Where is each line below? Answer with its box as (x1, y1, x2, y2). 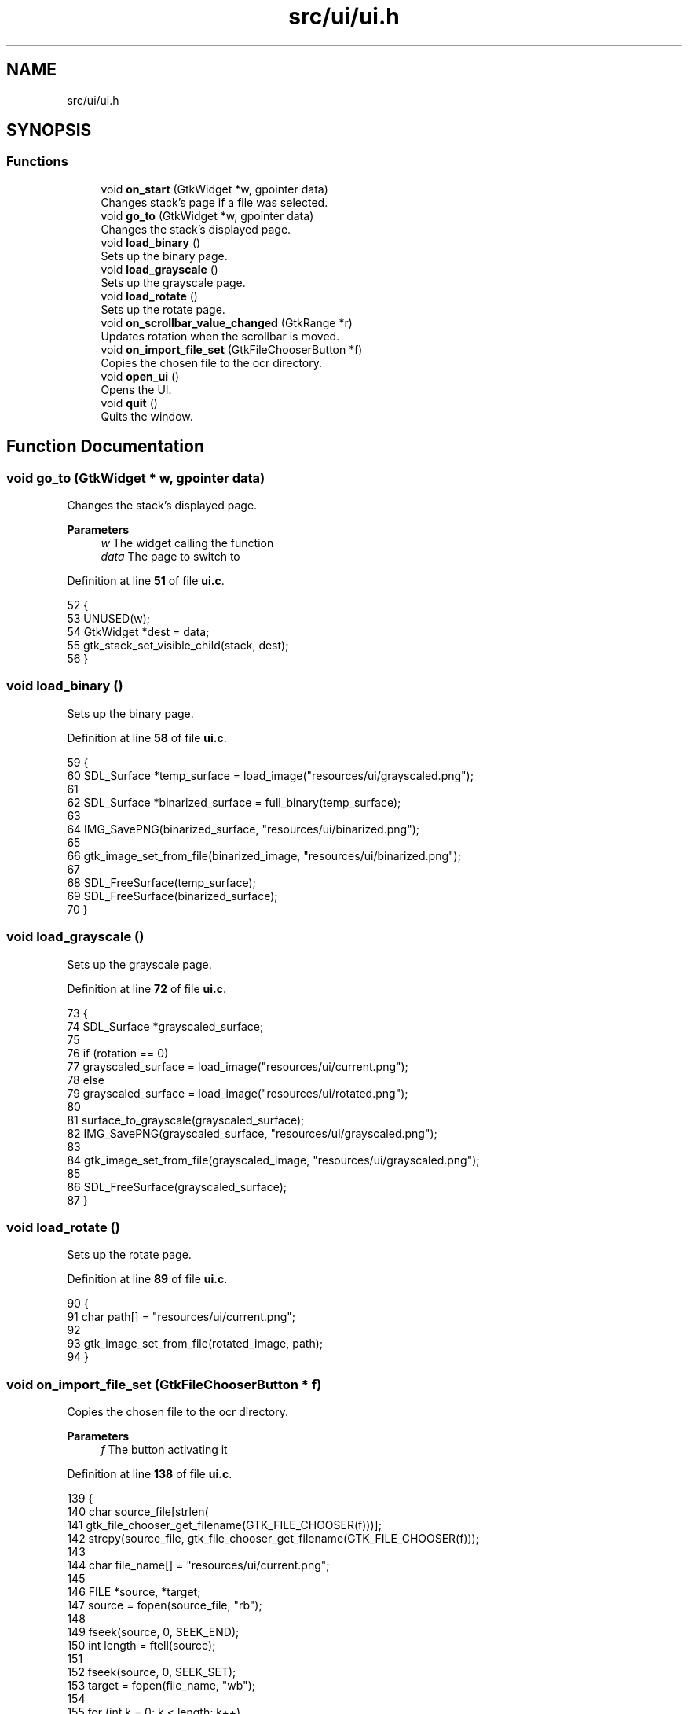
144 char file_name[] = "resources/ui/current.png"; (67, 1558, 330, 1572)
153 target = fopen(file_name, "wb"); (67, 1679, 255, 1693)
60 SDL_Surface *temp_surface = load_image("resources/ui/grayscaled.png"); (67, 768, 474, 782)
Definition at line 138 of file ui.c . (67, 1467, 232, 1481)
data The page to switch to (101, 550, 240, 564)
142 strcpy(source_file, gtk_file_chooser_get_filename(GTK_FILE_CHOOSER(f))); (67, 1532, 479, 1546)
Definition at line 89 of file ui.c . (67, 1272, 228, 1286)
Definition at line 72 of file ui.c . (67, 981, 226, 995)
